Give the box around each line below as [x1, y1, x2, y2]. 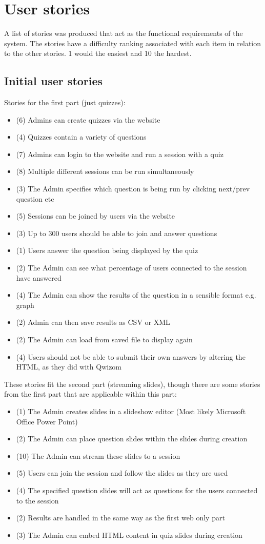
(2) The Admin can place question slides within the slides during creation [16, 433, 248, 444]
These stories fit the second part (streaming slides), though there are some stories [4, 378, 260, 389]
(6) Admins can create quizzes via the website [16, 114, 160, 125]
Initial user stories [4, 73, 103, 89]
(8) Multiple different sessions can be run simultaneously [16, 166, 194, 177]
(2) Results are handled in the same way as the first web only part [16, 512, 225, 523]
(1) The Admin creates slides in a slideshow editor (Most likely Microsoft [16, 405, 246, 416]
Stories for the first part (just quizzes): [4, 97, 126, 108]
